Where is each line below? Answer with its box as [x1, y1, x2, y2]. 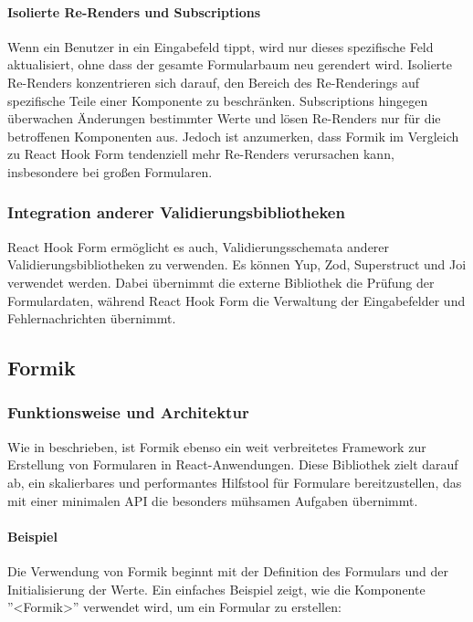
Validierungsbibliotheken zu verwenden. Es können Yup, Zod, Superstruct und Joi [7, 255, 467, 274]
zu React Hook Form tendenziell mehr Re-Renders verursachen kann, [7, 144, 394, 163]
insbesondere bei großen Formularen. [7, 162, 213, 181]
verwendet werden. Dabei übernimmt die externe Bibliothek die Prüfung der [7, 272, 435, 291]
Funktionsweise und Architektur [7, 401, 249, 424]
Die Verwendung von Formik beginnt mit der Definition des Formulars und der [7, 561, 449, 580]
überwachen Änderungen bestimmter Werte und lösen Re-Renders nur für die [7, 109, 441, 128]
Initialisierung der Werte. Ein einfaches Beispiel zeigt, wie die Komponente [7, 579, 426, 598]
